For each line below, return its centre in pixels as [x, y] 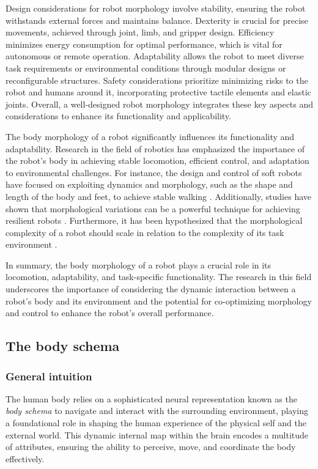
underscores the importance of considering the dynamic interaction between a [151, 289]
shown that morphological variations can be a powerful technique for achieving [153, 208]
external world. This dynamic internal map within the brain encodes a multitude [157, 434]
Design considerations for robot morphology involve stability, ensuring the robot [156, 8]
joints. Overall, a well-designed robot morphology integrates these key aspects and [160, 104]
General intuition [49, 376]
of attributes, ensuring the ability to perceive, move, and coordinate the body [151, 447]
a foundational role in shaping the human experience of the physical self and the [156, 423]
